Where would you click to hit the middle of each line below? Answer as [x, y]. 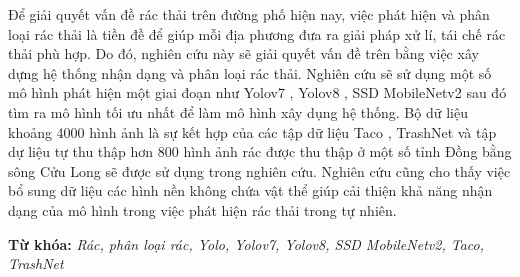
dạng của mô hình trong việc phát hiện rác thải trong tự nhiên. [202, 209]
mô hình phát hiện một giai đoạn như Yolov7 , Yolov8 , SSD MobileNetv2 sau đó [257, 92]
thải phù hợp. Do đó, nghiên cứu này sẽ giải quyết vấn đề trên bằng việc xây [243, 53]
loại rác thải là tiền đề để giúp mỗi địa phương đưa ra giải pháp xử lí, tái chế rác [257, 33]
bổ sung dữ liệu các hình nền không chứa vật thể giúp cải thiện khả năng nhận [250, 190]
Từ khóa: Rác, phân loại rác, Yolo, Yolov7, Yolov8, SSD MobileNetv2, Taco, [246, 243]
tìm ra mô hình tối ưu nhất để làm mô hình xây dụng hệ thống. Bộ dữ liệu [238, 111]
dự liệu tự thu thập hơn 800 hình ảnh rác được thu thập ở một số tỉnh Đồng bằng [260, 151]
